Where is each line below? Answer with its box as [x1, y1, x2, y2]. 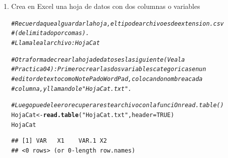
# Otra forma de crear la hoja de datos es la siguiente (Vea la [11, 56, 185, 63]
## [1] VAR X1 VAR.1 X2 [11, 137, 107, 145]
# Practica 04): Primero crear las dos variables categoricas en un [11, 66, 206, 73]
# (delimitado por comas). [11, 30, 90, 37]
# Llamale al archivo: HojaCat [11, 39, 100, 46]
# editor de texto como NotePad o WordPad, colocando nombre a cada [11, 75, 203, 82]
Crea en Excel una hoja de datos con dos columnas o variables [11, 1, 200, 11]
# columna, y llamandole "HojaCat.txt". [11, 85, 132, 92]
